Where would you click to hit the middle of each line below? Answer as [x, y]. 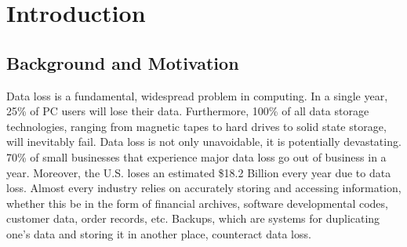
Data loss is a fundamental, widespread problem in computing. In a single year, [197, 95]
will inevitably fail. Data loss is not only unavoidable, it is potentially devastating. [204, 142]
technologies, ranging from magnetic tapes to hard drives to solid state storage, [196, 126]
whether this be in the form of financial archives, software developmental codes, [197, 203]
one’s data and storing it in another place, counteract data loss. [159, 233]
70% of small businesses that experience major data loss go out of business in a [196, 156]
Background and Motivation [123, 62]
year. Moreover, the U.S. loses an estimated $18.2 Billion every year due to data [199, 172]
